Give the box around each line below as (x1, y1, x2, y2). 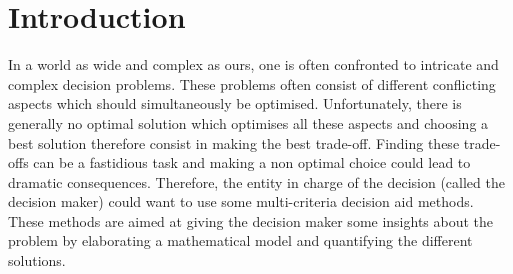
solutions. (8, 250, 66, 271)
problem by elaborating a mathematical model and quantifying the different (8, 230, 473, 251)
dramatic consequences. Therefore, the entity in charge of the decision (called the (8, 171, 505, 192)
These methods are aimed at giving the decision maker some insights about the (8, 210, 494, 231)
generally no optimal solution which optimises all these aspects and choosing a (8, 112, 489, 133)
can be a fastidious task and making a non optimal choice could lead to (33, 152, 471, 173)
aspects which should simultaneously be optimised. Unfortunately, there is (8, 93, 462, 114)
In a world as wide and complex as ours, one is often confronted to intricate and (8, 54, 499, 75)
